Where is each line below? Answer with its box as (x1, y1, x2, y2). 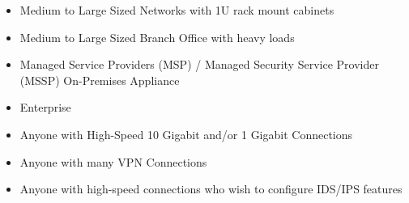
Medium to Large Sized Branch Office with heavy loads (19, 28, 295, 45)
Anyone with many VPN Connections (19, 153, 207, 170)
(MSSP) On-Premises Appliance (19, 71, 180, 88)
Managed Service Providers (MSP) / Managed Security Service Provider (19, 56, 379, 73)
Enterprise (19, 99, 71, 116)
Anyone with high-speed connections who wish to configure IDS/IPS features (19, 180, 403, 197)
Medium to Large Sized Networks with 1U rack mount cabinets (19, 2, 334, 18)
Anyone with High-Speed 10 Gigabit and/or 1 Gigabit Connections (19, 125, 353, 142)
